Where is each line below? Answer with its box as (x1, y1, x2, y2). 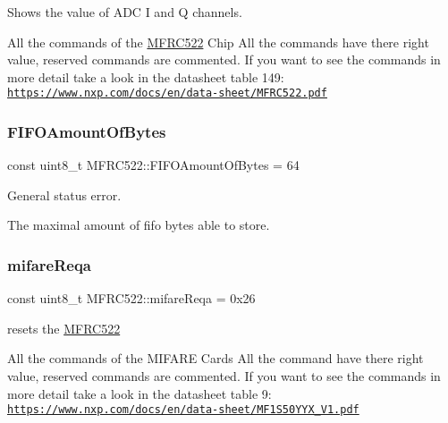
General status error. (7, 185, 122, 204)
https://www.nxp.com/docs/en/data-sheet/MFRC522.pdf (7, 87, 327, 100)
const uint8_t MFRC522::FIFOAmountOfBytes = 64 (7, 156, 300, 174)
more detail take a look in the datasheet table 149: (7, 67, 284, 86)
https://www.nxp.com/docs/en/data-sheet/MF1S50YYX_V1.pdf (7, 403, 359, 417)
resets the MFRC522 (7, 318, 121, 337)
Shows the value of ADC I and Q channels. (7, 3, 242, 21)
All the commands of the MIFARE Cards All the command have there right (7, 349, 424, 368)
